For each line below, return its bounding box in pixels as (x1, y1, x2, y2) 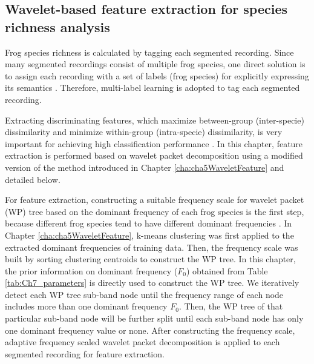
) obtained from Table (186, 264, 268, 277)
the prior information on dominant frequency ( (5, 264, 178, 277)
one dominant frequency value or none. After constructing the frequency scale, (5, 323, 295, 336)
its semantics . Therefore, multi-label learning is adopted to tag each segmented (5, 81, 300, 94)
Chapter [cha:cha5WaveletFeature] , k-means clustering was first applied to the (5, 228, 294, 241)
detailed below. (5, 173, 61, 185)
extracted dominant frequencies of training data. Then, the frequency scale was (5, 240, 298, 253)
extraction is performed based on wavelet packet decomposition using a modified (5, 149, 303, 162)
